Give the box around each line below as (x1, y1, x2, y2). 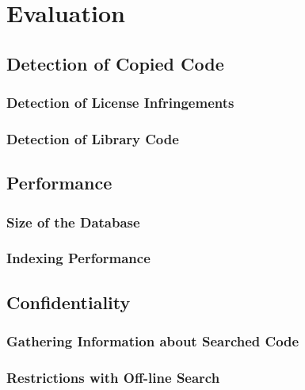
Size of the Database (6, 212, 140, 231)
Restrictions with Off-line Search (6, 367, 220, 387)
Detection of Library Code (6, 128, 179, 148)
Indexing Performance (6, 248, 151, 268)
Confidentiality (6, 289, 131, 314)
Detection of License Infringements (6, 93, 234, 113)
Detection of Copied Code (6, 51, 224, 75)
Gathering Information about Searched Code (6, 331, 299, 351)
